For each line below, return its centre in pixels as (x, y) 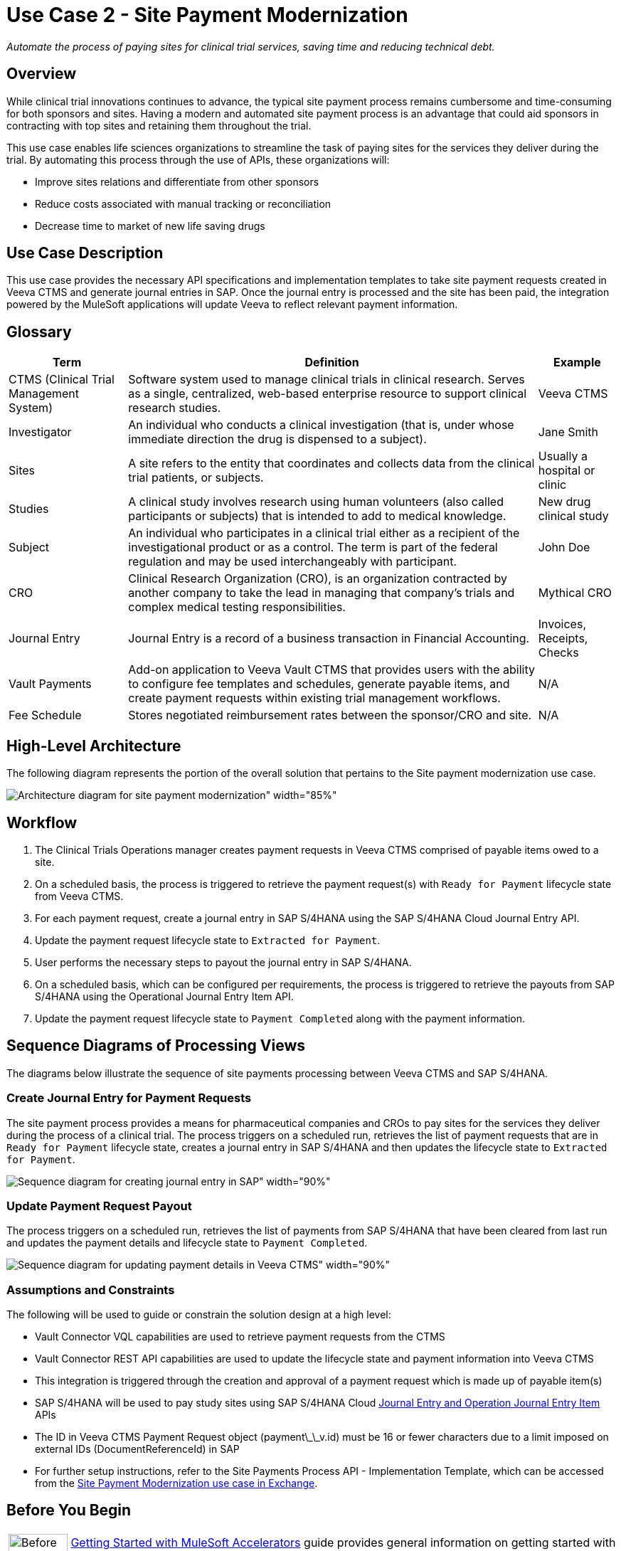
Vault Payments (50, 684)
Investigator (40, 432)
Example (577, 362)
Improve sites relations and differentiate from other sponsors (177, 181)
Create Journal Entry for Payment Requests (129, 1098)
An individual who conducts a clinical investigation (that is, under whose (321, 425)
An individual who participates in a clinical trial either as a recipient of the (324, 533)
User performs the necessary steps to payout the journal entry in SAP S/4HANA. (223, 962)
